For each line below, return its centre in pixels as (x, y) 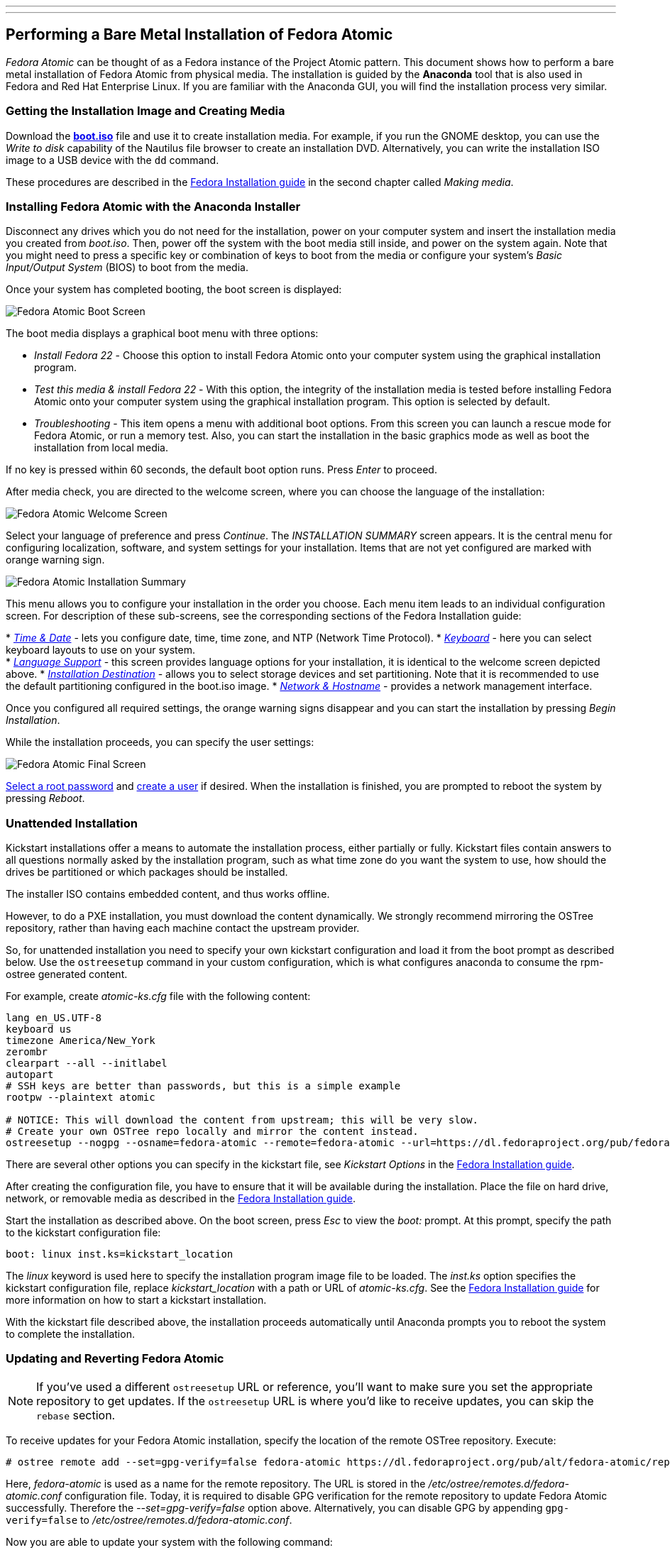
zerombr (27, 1052)
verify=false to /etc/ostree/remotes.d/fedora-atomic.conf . (149, 1519)
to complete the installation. (70, 1334)
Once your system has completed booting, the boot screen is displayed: (174, 290)
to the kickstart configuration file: (83, 1233)
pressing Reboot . (45, 798)
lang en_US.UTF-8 (54, 1018)
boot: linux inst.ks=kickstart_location (120, 1254)
